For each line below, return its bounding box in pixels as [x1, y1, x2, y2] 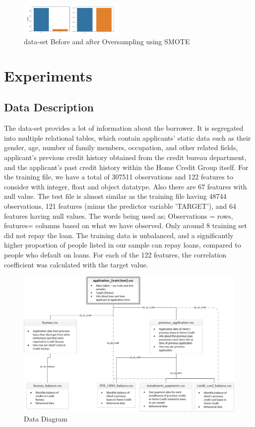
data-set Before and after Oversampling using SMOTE [24, 36, 190, 47]
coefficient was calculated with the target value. [4, 259, 148, 269]
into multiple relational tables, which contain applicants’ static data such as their [4, 132, 251, 143]
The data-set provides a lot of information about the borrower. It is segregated [4, 123, 244, 133]
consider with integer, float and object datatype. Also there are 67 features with [4, 181, 247, 191]
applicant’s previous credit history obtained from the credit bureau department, [4, 152, 247, 163]
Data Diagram [24, 413, 67, 424]
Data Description [4, 99, 94, 115]
